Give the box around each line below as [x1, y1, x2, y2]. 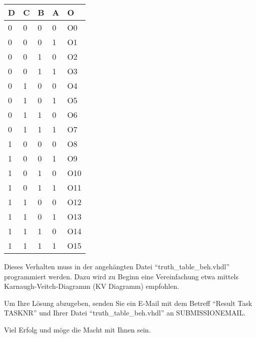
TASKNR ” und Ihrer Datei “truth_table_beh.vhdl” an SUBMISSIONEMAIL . [4, 307, 246, 318]
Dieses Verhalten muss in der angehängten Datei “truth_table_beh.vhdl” [4, 261, 229, 271]
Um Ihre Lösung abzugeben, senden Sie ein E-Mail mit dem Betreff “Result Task [4, 297, 252, 308]
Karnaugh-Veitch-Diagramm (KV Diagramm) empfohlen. [4, 281, 179, 291]
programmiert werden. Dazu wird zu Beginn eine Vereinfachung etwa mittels [4, 271, 238, 281]
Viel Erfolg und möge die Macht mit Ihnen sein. [4, 324, 151, 334]
